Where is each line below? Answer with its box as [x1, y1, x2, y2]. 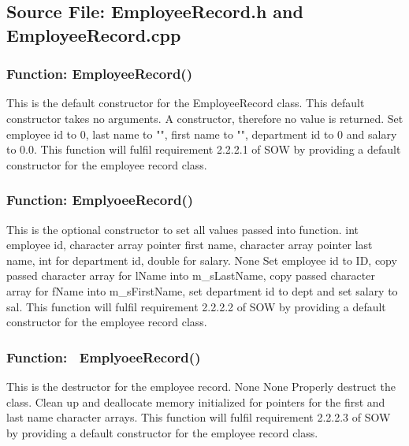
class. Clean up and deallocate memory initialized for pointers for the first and [6, 393, 385, 410]
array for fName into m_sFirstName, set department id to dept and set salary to [6, 282, 398, 299]
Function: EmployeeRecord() [6, 64, 192, 84]
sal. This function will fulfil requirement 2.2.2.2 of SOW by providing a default [6, 298, 386, 314]
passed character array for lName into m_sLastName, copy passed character [6, 267, 375, 284]
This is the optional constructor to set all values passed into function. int [6, 221, 359, 237]
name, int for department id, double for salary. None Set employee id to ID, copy [6, 251, 397, 268]
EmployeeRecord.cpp [6, 22, 181, 46]
